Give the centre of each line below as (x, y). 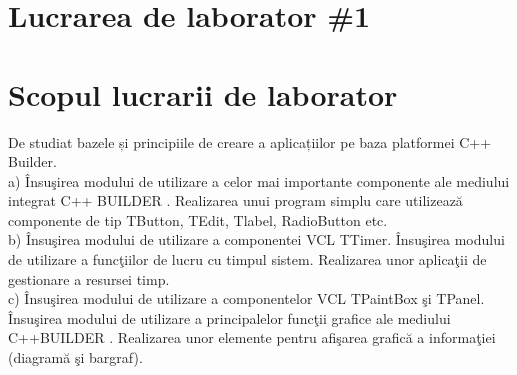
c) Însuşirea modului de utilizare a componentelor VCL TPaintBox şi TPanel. (246, 298)
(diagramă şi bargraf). (75, 357)
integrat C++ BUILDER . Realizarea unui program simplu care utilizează (235, 200)
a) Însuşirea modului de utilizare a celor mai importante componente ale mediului (259, 180)
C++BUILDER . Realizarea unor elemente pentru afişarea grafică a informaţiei (252, 337)
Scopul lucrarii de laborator (203, 93)
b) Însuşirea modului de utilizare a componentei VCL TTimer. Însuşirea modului (256, 239)
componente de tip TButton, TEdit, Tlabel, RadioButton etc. (198, 219)
